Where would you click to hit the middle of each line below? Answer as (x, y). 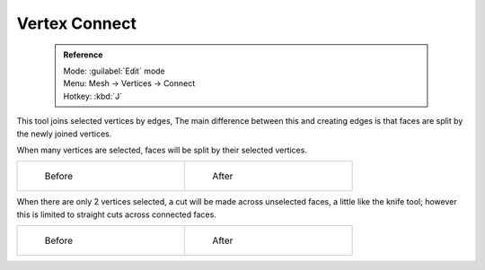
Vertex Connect (76, 23)
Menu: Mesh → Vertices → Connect (129, 83)
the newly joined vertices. (64, 134)
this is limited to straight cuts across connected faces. (117, 214)
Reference (83, 55)
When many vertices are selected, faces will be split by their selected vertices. (162, 150)
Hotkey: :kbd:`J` (93, 96)
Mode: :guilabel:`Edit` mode (114, 71)
